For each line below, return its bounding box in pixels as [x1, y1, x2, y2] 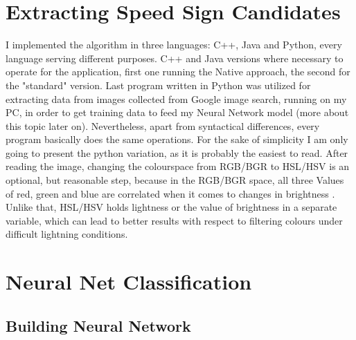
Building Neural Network [6, 314, 191, 336]
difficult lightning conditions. [6, 227, 128, 241]
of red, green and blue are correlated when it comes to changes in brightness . [6, 186, 335, 200]
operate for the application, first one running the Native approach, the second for [6, 64, 350, 79]
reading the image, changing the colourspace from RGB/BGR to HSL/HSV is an [6, 159, 350, 173]
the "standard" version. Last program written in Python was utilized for [6, 77, 311, 92]
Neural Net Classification [6, 267, 252, 296]
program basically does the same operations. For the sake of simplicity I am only [6, 132, 348, 147]
